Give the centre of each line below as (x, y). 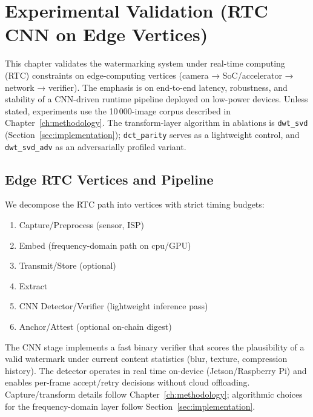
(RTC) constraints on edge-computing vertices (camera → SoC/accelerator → (149, 75)
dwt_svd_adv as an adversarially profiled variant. (96, 146)
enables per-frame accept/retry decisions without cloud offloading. (127, 382)
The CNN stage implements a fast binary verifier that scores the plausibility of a (155, 346)
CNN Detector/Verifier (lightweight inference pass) (114, 306)
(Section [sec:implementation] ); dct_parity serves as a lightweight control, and (152, 134)
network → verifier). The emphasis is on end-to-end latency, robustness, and (146, 87)
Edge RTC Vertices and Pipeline (109, 179)
